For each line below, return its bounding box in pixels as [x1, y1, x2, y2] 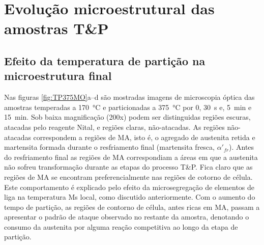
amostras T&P [4, 18, 109, 39]
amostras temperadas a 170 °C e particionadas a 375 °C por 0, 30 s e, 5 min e [4, 101, 252, 112]
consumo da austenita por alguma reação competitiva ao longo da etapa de [4, 221, 238, 232]
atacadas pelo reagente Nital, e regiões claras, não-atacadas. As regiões [4, 121, 225, 132]
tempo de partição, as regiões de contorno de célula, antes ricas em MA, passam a [4, 201, 260, 212]
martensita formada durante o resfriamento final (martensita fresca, [4, 142, 215, 152]
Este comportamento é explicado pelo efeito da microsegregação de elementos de [4, 181, 255, 192]
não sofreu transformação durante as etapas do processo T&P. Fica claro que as [4, 161, 253, 172]
